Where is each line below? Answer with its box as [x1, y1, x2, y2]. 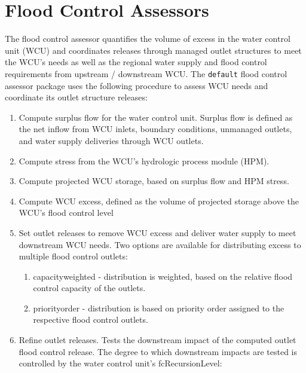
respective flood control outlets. [33, 313, 148, 326]
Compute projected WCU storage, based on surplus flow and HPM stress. [19, 175, 289, 187]
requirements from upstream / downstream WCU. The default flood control [5, 67, 287, 80]
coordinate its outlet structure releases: [5, 91, 148, 103]
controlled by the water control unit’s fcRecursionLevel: [19, 357, 222, 369]
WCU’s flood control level [19, 206, 114, 219]
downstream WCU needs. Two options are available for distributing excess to [19, 238, 301, 250]
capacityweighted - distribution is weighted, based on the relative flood [33, 270, 293, 282]
